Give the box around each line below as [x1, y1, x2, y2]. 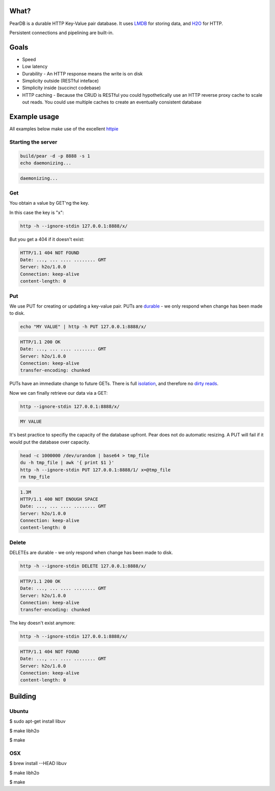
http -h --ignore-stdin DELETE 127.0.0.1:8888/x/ [20, 563, 147, 569]
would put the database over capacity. [9, 439, 90, 445]
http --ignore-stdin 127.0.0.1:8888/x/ [20, 403, 120, 410]
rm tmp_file [20, 474, 50, 480]
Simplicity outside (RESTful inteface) [22, 77, 99, 84]
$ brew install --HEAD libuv [9, 760, 67, 767]
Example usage [9, 112, 60, 121]
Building [9, 692, 37, 700]
